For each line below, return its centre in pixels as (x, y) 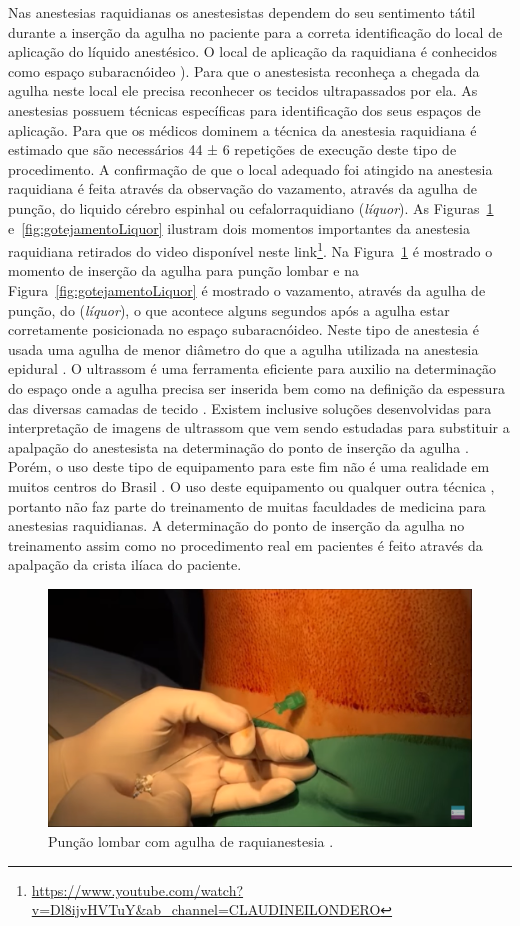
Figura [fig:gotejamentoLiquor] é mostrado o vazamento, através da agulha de (247, 289)
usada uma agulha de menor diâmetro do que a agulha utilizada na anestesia (243, 348)
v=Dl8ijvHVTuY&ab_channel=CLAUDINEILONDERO (206, 909)
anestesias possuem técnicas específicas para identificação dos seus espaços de (244, 109)
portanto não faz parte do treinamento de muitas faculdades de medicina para (247, 505)
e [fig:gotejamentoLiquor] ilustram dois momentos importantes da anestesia (239, 227)
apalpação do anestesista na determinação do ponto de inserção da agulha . (238, 446)
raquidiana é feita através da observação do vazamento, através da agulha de (242, 188)
